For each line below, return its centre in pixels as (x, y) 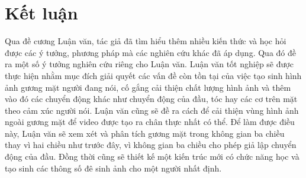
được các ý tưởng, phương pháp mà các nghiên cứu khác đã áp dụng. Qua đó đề (150, 52)
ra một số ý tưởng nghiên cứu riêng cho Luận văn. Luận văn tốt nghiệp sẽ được (149, 64)
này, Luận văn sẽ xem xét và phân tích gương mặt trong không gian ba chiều (145, 133)
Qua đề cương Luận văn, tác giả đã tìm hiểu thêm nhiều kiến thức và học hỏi (146, 41)
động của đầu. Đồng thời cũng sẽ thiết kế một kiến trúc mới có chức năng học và (152, 156)
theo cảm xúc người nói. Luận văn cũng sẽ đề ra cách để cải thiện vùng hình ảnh (152, 110)
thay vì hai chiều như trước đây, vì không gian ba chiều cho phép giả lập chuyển (151, 145)
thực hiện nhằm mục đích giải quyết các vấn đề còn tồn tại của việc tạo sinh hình (153, 75)
